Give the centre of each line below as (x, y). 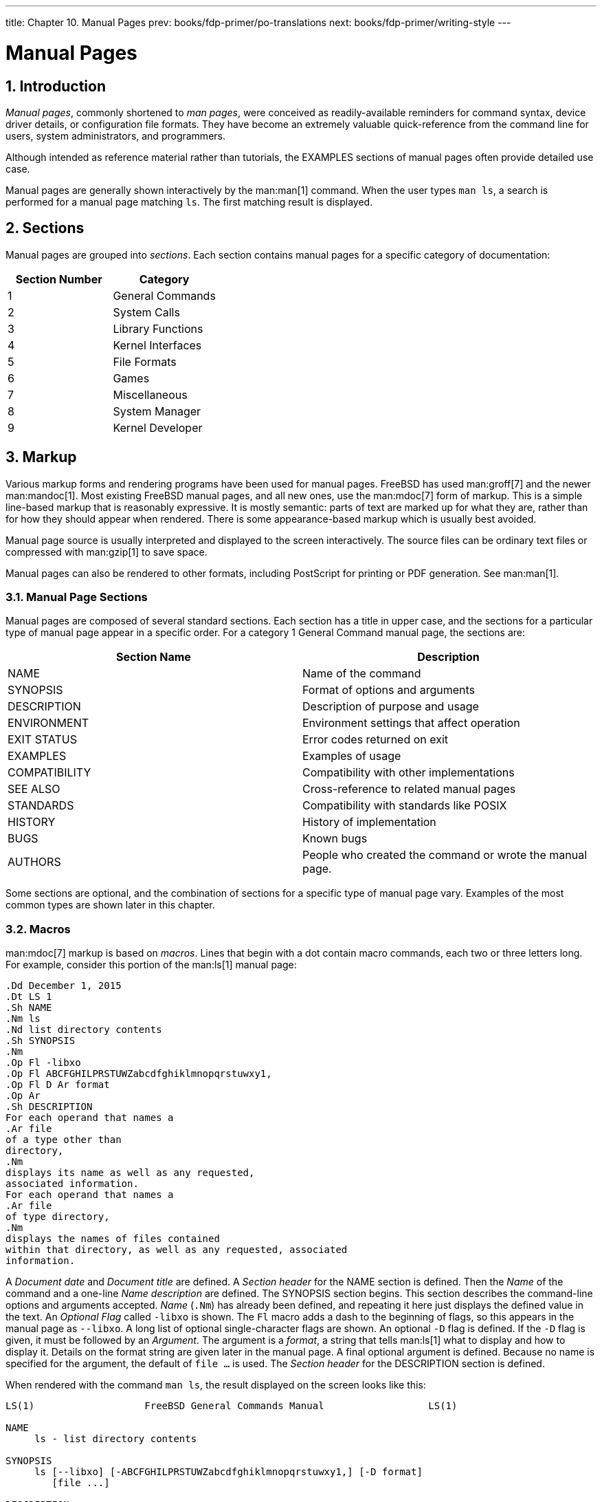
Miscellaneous (150, 394)
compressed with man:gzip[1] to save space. (107, 552)
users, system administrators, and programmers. (115, 135)
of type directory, (58, 1217)
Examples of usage (352, 756)
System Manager (157, 411)
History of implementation (369, 822)
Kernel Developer (158, 427)
